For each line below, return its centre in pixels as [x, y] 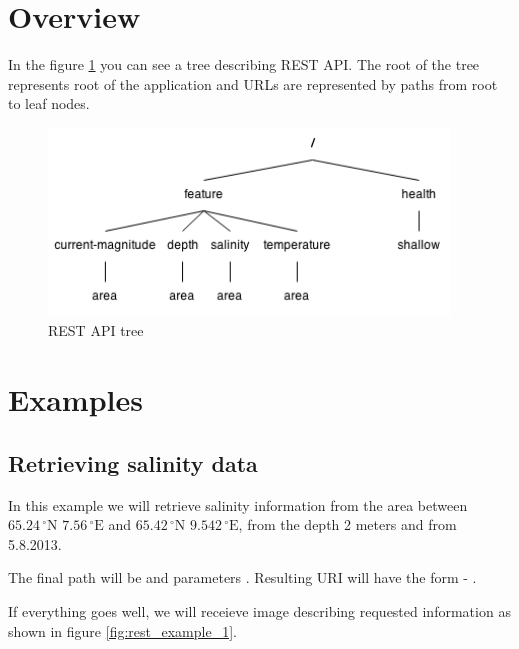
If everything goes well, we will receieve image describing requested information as [259, 611]
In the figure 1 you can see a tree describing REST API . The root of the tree [244, 64]
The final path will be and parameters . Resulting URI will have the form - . [242, 577]
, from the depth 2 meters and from [347, 524]
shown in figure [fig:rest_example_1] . [122, 630]
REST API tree [96, 330]
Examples [75, 399]
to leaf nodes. [49, 103]
